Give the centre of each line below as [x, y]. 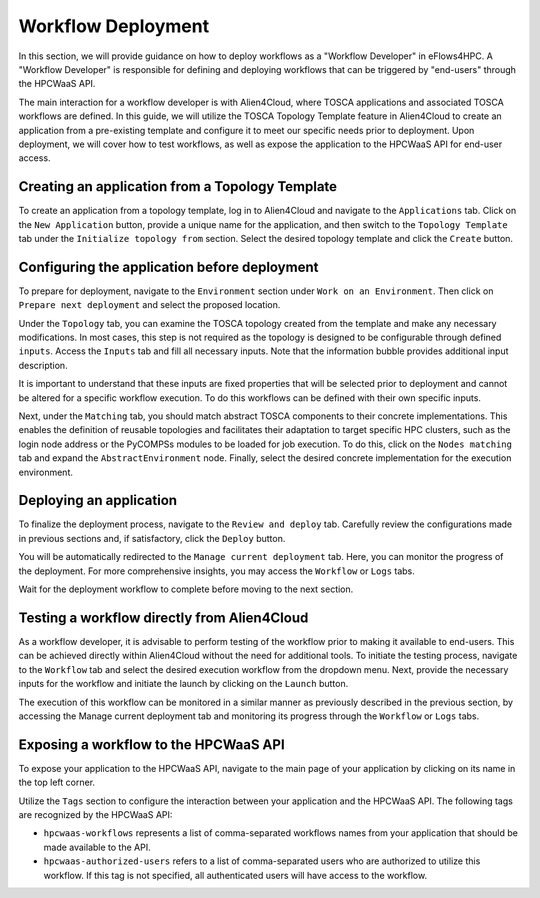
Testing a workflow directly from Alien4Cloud [163, 617]
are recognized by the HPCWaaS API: [95, 814]
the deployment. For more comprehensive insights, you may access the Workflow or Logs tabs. [216, 571]
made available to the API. [97, 847]
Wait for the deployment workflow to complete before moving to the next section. [186, 589]
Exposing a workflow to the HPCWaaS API [151, 744]
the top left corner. [56, 782]
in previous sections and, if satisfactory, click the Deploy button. [152, 538]
